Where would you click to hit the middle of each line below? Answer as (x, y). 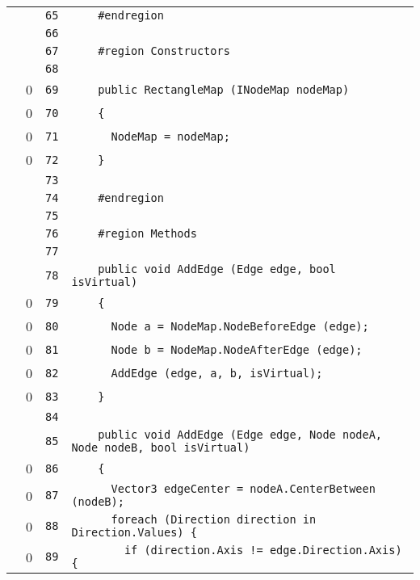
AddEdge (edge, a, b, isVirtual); (217, 373)
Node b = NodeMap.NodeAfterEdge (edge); (237, 349)
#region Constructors (164, 51)
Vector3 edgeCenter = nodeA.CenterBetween (243, 489)
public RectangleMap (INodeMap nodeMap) (224, 89)
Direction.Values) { (134, 532)
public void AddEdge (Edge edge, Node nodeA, (240, 435)
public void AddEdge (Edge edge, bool (217, 269)
